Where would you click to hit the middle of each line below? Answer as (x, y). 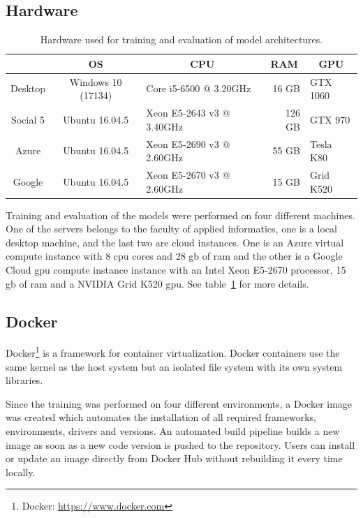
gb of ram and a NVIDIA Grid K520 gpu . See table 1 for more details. (157, 283)
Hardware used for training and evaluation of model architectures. (181, 39)
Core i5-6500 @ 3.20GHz (199, 88)
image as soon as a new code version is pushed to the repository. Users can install (180, 444)
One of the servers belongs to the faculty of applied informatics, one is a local (171, 229)
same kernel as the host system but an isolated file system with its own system (174, 366)
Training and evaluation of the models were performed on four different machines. (180, 215)
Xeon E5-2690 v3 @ (188, 143)
